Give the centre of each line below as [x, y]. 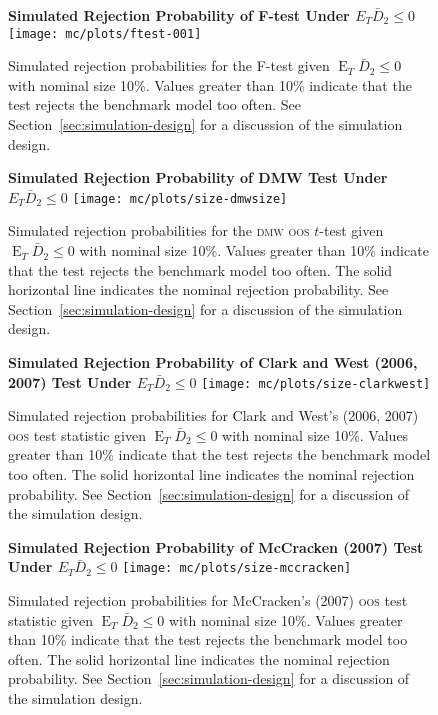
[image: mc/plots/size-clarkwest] [316, 383]
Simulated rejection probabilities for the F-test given [169, 65]
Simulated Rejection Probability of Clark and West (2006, [213, 362]
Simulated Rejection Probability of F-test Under [179, 15]
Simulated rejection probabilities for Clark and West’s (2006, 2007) [213, 415]
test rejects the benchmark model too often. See [155, 104]
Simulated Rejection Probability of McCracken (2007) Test [216, 546]
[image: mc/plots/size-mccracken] [237, 568]
